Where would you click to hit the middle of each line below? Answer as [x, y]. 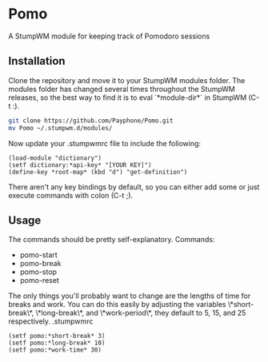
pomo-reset [40, 280]
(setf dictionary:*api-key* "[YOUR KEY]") [80, 165]
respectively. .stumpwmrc [51, 321]
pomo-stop [38, 272]
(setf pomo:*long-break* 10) [57, 343]
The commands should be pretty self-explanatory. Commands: [112, 240]
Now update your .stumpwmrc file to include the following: [105, 143]
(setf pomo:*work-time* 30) [55, 350]
